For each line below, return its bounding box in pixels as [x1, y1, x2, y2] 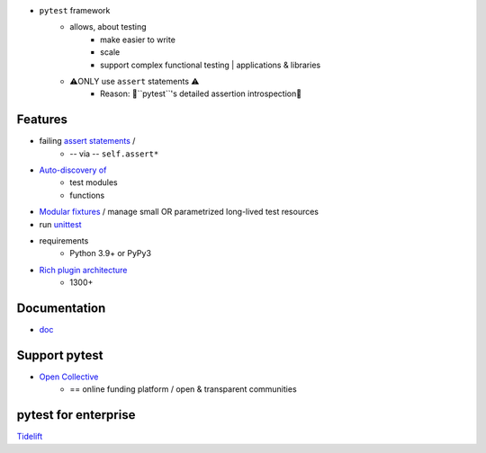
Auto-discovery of [39, 164, 107, 175]
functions [69, 190, 105, 200]
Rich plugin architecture [39, 264, 128, 275]
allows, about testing [69, 22, 148, 32]
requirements [39, 235, 89, 246]
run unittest [39, 218, 82, 229]
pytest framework [39, 5, 111, 15]
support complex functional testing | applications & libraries [100, 59, 321, 70]
